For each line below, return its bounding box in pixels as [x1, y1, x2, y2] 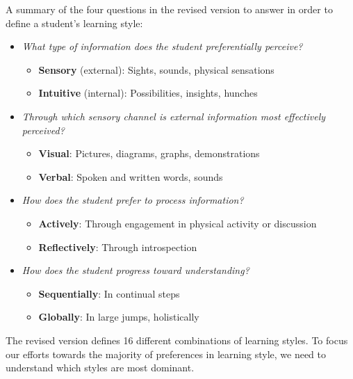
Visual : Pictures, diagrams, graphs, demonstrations [38, 146, 260, 161]
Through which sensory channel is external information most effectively [22, 108, 326, 123]
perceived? [22, 122, 65, 137]
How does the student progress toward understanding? [22, 263, 249, 277]
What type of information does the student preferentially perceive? [22, 39, 303, 54]
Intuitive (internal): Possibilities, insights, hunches [38, 86, 258, 100]
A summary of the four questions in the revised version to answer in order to [6, 2, 333, 16]
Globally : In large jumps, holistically [38, 309, 199, 324]
